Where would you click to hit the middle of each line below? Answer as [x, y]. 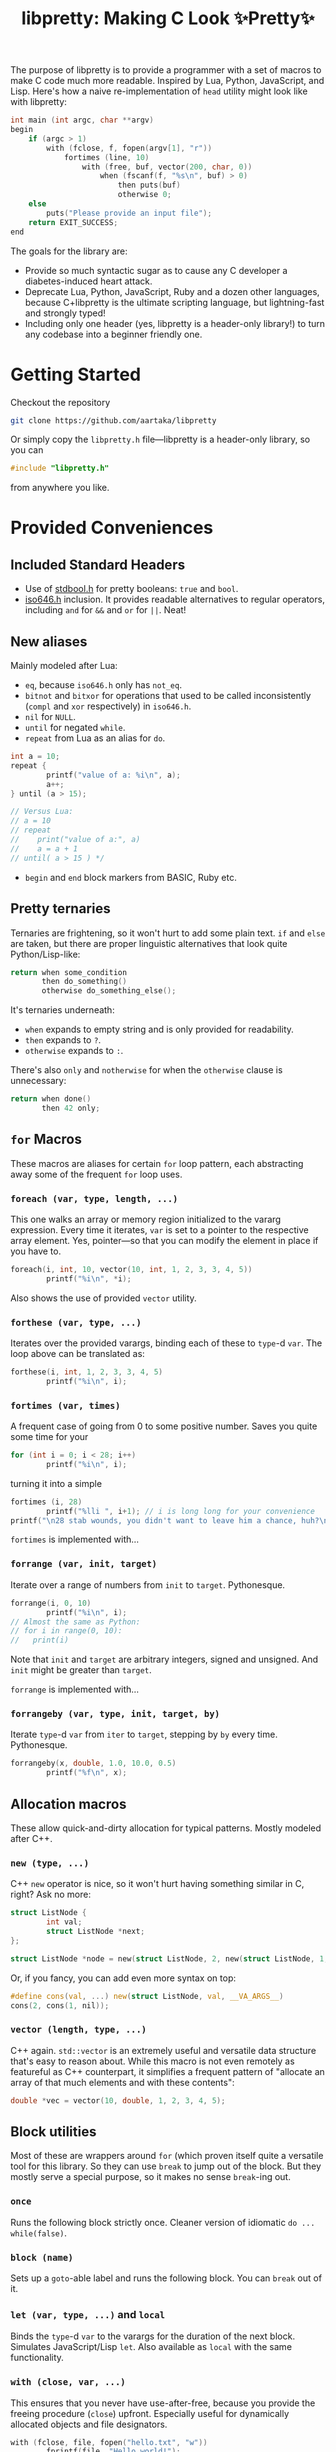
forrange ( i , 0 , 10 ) [51, 1603]
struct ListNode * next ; [95, 1932]
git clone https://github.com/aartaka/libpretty [113, 420]
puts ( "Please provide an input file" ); [129, 213]
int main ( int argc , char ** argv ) [82, 120]
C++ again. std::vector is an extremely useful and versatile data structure [163, 2050]
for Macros [46, 1139]
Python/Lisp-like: [45, 954]
